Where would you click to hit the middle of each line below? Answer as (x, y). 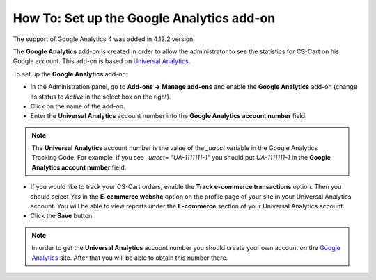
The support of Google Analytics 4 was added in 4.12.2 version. (104, 39)
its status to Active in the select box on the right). (101, 97)
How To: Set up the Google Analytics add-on (144, 18)
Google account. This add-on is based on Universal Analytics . (102, 61)
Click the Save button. (62, 216)
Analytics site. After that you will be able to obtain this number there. (130, 258)
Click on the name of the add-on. (78, 106)
